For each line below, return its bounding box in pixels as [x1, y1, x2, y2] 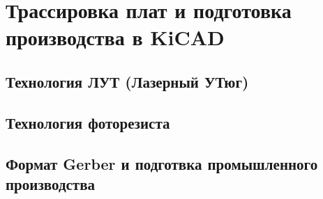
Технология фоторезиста [6, 111, 170, 133]
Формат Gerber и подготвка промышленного [6, 152, 318, 174]
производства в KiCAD [6, 23, 225, 51]
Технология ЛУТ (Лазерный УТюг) [6, 70, 249, 92]
